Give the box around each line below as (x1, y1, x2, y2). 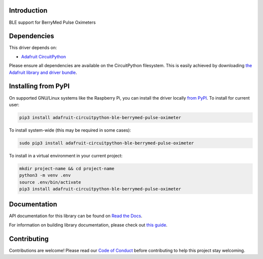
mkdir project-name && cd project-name (19, 166, 114, 171)
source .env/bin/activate (19, 179, 81, 185)
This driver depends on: (9, 45, 57, 51)
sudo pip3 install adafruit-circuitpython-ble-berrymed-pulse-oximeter (19, 140, 194, 146)
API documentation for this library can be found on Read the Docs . (9, 213, 143, 219)
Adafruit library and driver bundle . (9, 69, 77, 75)
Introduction (9, 6, 48, 15)
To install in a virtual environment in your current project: (9, 153, 123, 158)
